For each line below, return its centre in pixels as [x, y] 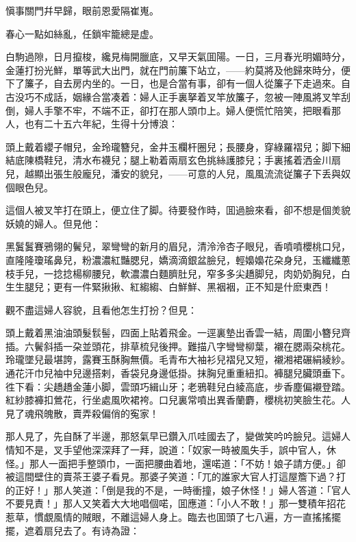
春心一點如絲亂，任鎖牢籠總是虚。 [82, 33]
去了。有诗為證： [101, 530]
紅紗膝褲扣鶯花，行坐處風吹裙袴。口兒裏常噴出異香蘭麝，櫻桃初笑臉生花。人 [178, 400]
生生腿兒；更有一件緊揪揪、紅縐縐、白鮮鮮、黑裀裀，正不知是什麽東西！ [168, 287]
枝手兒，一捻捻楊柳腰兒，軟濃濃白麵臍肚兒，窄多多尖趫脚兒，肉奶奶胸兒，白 [178, 273]
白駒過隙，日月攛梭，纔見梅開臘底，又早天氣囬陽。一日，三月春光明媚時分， [178, 57]
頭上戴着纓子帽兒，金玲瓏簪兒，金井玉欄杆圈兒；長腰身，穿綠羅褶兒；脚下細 [178, 146]
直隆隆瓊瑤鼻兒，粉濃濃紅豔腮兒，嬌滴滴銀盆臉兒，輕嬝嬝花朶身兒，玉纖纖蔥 [178, 259]
